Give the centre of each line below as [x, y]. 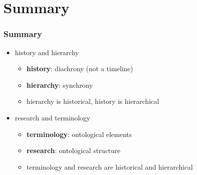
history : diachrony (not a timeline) [80, 68]
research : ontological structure [73, 150]
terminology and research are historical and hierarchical [110, 166]
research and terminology [52, 117]
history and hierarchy [47, 52]
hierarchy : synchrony [60, 85]
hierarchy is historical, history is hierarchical [93, 101]
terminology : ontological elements [79, 134]
